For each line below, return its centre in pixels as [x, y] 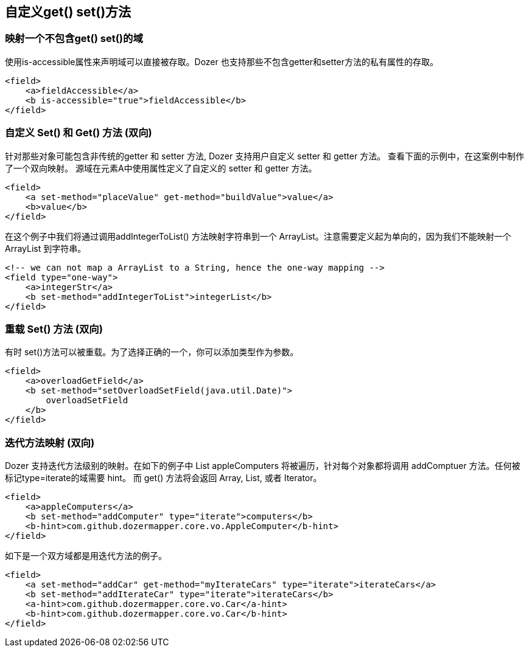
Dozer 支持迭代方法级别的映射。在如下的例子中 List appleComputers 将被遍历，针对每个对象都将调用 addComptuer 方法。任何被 [263, 466]
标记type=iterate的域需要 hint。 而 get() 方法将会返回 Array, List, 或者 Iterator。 [163, 478]
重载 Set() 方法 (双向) [54, 329]
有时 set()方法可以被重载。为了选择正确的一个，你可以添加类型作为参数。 [152, 352]
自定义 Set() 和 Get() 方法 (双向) [79, 133]
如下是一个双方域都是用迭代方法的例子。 [86, 556]
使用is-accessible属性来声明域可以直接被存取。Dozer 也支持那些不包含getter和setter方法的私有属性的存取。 [222, 61]
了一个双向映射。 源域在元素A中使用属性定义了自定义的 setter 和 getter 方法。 [161, 168]
